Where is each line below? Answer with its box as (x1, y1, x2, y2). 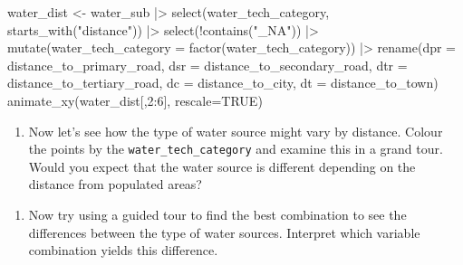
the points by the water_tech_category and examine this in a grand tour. (28, 139, 443, 158)
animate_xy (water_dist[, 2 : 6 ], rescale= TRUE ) (7, 90, 263, 109)
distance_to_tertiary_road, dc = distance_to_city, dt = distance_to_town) (7, 73, 439, 92)
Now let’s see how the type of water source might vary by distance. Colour (28, 121, 443, 140)
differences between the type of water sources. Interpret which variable (28, 222, 420, 241)
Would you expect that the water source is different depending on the (28, 156, 416, 175)
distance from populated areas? (28, 175, 202, 194)
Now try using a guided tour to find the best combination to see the (28, 205, 407, 223)
